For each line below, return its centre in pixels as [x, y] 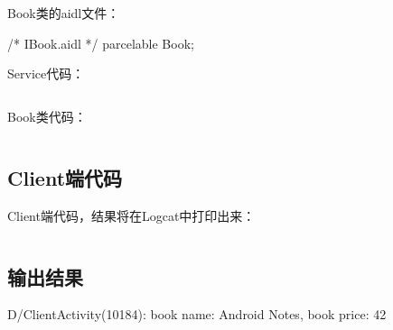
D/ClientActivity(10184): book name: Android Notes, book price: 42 [197, 314]
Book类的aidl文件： [64, 13]
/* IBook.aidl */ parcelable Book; [101, 43]
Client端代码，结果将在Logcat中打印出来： [131, 215]
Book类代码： [47, 116]
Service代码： [46, 73]
